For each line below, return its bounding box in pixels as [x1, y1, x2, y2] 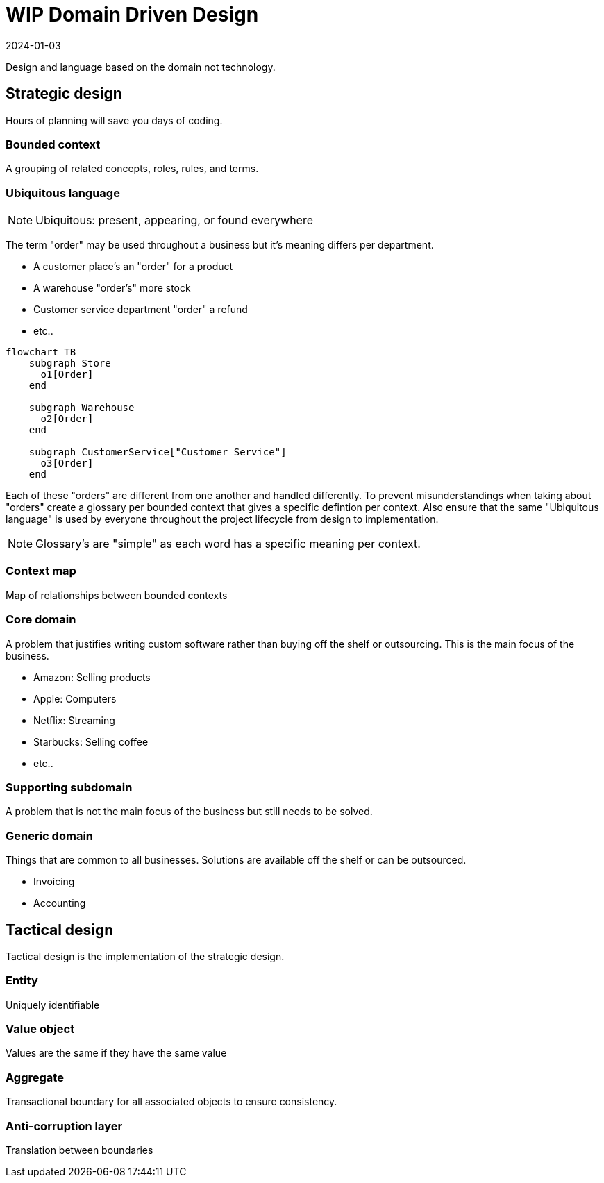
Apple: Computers [33, 692, 117, 705]
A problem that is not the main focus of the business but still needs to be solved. [6, 805, 373, 818]
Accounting [33, 897, 86, 909]
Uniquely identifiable [6, 998, 100, 1011]
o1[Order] [40, 369, 94, 380]
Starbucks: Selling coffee [33, 735, 149, 748]
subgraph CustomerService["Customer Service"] [28, 446, 287, 458]
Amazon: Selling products [33, 671, 151, 683]
